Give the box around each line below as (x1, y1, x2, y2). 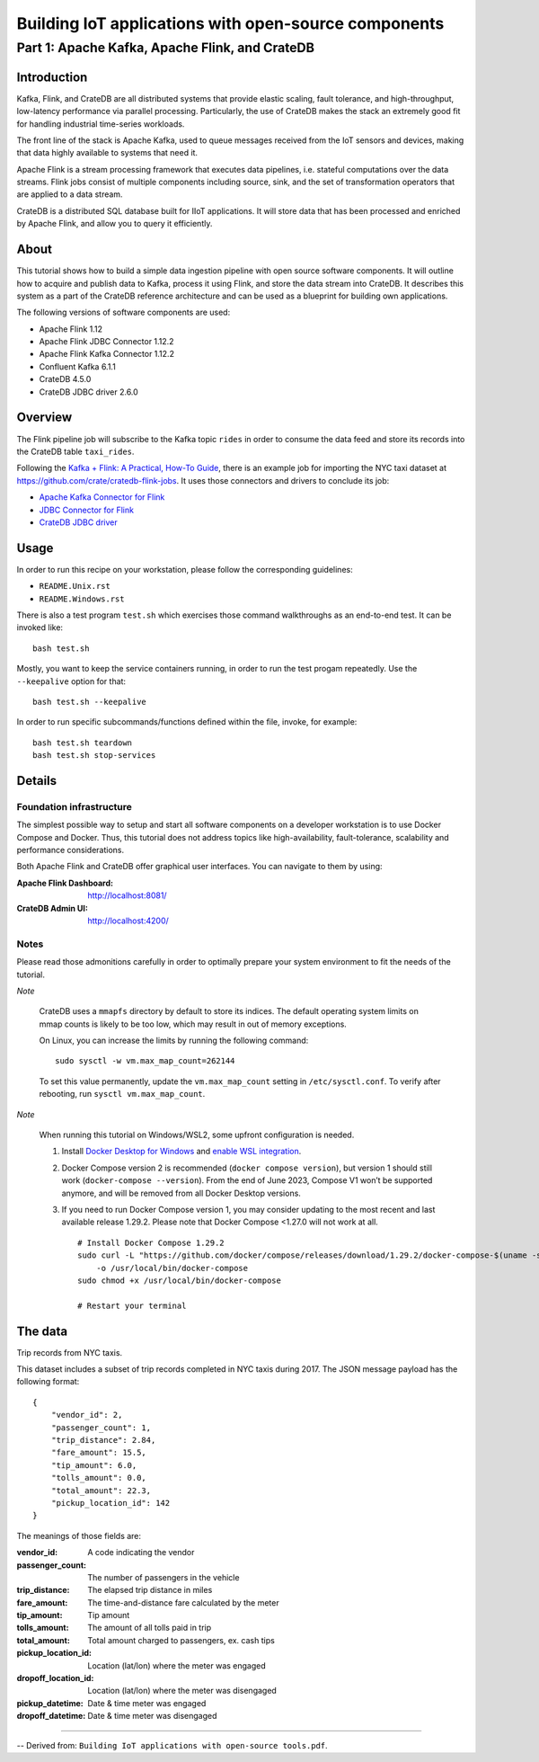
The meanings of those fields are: (16, 1530, 142, 1541)
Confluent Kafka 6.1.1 (39, 360, 116, 372)
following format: (16, 1376, 80, 1387)
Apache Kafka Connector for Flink (39, 492, 165, 503)
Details (16, 773, 57, 788)
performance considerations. (16, 845, 125, 856)
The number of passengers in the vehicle (87, 1571, 240, 1582)
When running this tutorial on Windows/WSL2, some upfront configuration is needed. (39, 1129, 355, 1141)
